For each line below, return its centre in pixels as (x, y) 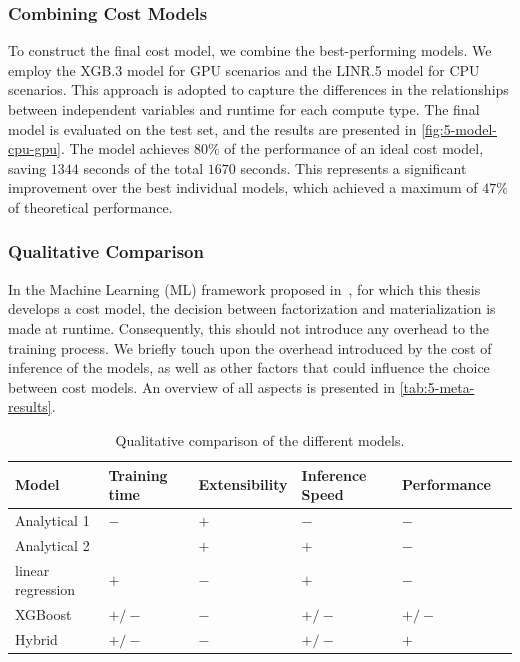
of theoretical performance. (90, 206)
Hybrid (36, 638)
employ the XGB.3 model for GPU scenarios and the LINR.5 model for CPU (244, 69)
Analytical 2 (52, 544)
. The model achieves (125, 148)
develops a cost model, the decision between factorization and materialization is (252, 308)
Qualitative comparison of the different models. (260, 439)
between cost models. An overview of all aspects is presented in (202, 386)
